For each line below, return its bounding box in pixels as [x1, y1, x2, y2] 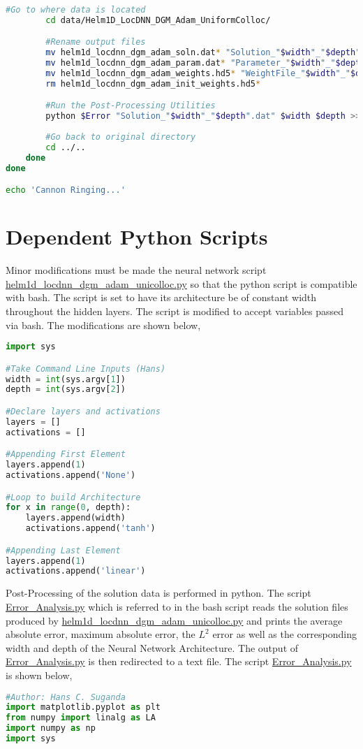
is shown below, [6, 667, 73, 682]
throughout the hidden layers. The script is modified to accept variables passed [6, 304, 344, 318]
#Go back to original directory [45, 132, 196, 143]
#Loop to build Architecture [6, 492, 141, 502]
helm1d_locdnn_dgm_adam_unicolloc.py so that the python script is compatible [6, 276, 357, 291]
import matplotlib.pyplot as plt [6, 702, 161, 713]
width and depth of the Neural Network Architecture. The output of [6, 640, 299, 655]
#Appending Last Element [6, 545, 121, 555]
